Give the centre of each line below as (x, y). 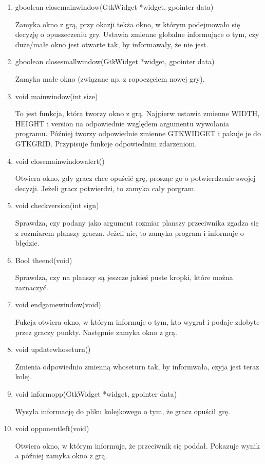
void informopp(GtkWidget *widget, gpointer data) (96, 394)
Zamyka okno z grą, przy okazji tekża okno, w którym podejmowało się (128, 24)
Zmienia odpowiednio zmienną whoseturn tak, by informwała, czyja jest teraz (137, 366)
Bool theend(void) (44, 260)
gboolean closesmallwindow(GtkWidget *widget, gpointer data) (115, 61)
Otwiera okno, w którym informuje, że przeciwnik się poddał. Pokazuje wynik (137, 445)
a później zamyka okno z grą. (61, 456)
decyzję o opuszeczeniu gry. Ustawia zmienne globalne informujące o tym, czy (137, 34)
